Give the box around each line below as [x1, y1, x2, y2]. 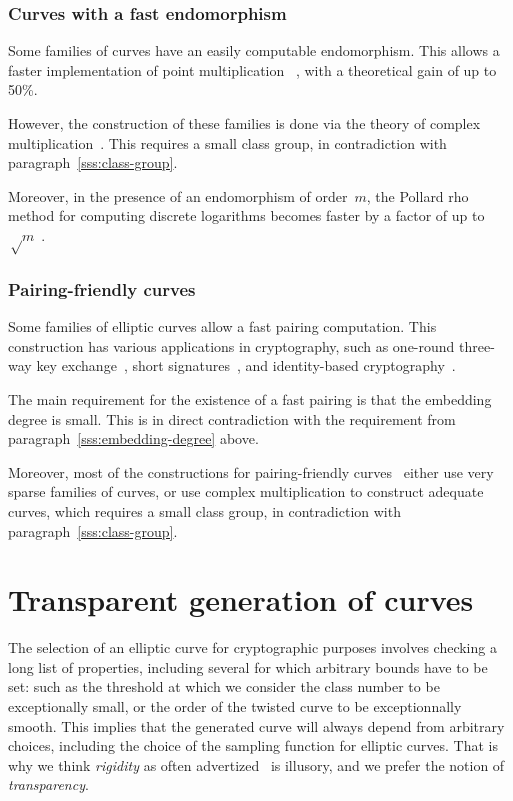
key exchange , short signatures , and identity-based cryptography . [36, 355, 456, 376]
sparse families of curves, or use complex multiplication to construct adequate [8, 481, 484, 502]
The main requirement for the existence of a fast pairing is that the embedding [8, 388, 492, 409]
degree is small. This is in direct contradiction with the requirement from [8, 408, 456, 429]
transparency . [8, 774, 89, 795]
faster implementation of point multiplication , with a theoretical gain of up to [8, 59, 497, 80]
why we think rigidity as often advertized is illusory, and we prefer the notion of [8, 754, 505, 775]
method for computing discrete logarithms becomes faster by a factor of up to [8, 205, 485, 226]
